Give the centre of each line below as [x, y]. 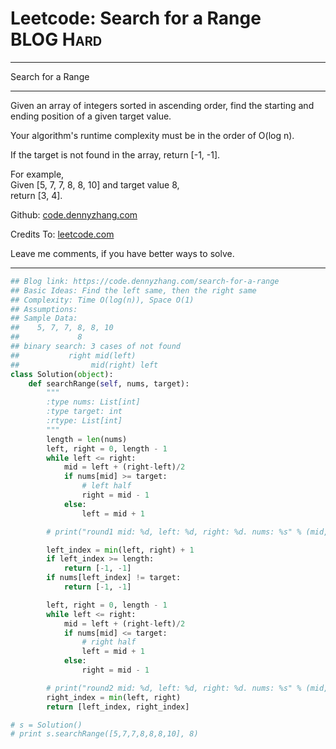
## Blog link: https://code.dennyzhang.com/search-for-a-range [145, 281]
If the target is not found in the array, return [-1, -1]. [115, 154]
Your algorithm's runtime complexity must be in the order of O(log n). [152, 135]
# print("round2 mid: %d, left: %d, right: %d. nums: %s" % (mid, [187, 688]
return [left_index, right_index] [118, 707]
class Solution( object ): [62, 374]
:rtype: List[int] [84, 421]
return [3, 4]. [36, 195]
